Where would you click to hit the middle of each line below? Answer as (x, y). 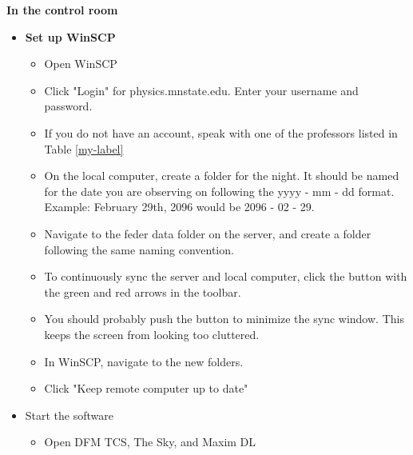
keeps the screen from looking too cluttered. (152, 334)
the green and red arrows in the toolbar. (143, 291)
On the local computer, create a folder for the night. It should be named (222, 176)
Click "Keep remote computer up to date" (146, 388)
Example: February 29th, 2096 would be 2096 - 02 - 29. (179, 207)
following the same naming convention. (139, 249)
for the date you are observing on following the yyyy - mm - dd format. (219, 191)
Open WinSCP (81, 64)
